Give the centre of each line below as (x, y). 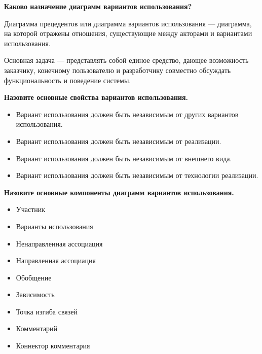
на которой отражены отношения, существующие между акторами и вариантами (128, 33)
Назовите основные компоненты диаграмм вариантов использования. (119, 192)
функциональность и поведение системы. (68, 80)
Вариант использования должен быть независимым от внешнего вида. (124, 158)
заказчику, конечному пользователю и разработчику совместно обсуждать (118, 70)
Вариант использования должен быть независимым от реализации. (119, 141)
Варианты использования (54, 226)
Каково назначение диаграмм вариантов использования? (98, 6)
